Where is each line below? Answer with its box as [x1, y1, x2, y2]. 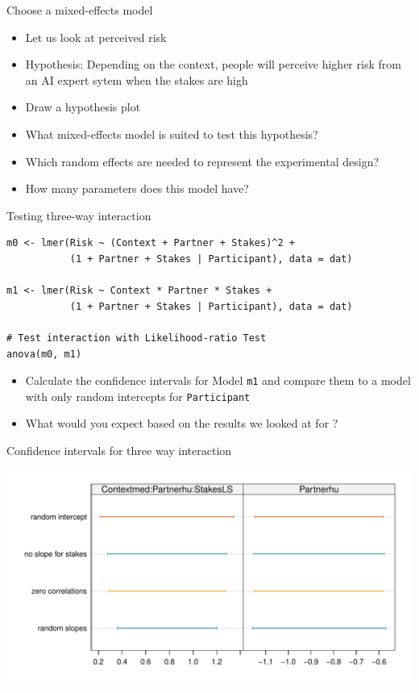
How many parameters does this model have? [25, 180, 249, 197]
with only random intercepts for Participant [25, 387, 251, 404]
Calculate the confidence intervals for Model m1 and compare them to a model [25, 372, 411, 389]
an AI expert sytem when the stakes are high [25, 71, 248, 88]
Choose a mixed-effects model [6, 2, 153, 18]
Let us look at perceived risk [25, 28, 167, 45]
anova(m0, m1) [6, 348, 82, 360]
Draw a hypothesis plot [25, 98, 141, 115]
